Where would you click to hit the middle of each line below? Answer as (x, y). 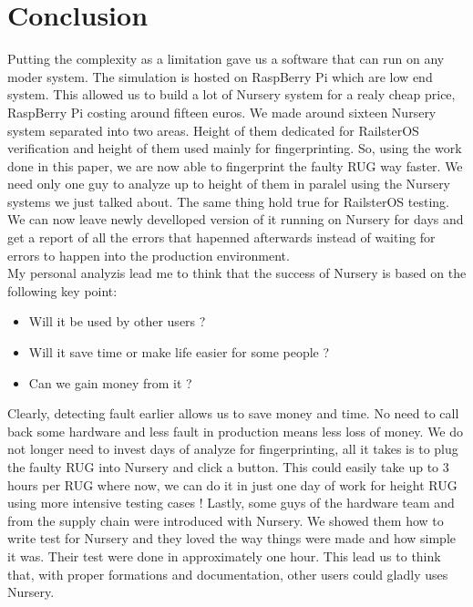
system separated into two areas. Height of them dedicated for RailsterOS (213, 130)
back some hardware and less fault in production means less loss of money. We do (236, 431)
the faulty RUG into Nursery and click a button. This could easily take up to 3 (228, 467)
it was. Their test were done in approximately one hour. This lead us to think (224, 556)
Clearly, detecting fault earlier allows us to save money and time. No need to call (233, 413)
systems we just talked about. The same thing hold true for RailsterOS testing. (229, 201)
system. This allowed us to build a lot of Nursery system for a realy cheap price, (231, 94)
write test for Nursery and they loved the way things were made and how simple (232, 538)
